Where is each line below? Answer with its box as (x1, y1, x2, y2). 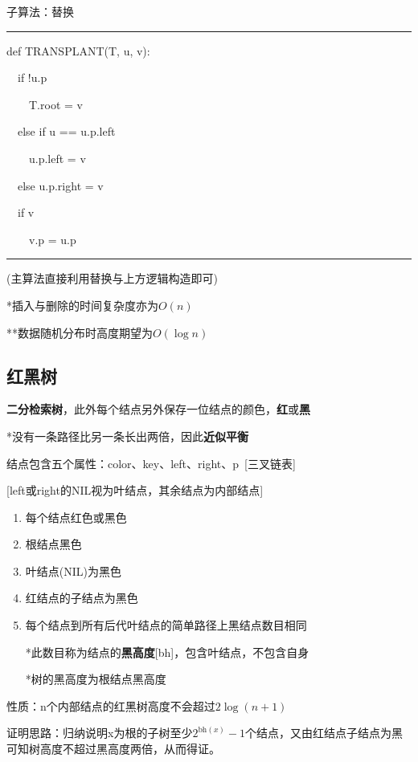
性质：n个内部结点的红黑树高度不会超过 (6, 697, 215, 714)
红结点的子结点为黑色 (25, 589, 138, 606)
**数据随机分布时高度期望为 (6, 324, 153, 340)
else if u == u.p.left (17, 123, 116, 140)
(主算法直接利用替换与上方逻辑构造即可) (6, 270, 218, 287)
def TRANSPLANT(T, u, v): (6, 42, 150, 59)
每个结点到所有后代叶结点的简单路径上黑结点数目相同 (25, 617, 307, 634)
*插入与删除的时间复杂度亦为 (6, 296, 158, 313)
